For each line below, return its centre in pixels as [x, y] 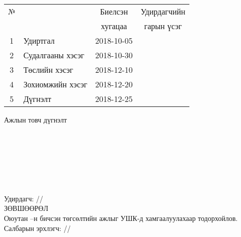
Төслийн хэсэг [48, 70]
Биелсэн [114, 11]
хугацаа [114, 26]
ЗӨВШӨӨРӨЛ [26, 208]
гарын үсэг [163, 26]
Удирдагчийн [163, 11]
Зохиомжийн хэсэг [55, 84]
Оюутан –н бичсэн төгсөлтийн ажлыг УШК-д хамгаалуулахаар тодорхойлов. [121, 218]
